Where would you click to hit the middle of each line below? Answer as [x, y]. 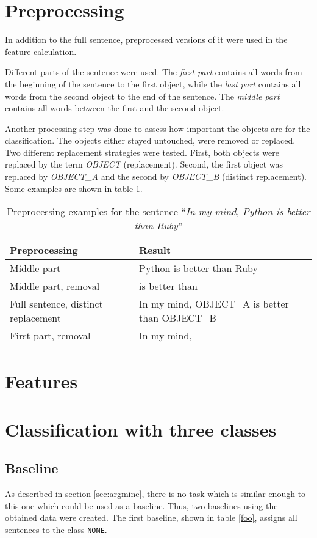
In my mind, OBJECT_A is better [214, 304]
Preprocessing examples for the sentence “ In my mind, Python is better [158, 212]
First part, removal [50, 336]
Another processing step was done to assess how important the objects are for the [158, 128]
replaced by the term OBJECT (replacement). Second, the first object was [144, 164]
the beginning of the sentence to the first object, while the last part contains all [153, 83]
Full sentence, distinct [56, 304]
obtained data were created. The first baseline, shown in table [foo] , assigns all [151, 518]
